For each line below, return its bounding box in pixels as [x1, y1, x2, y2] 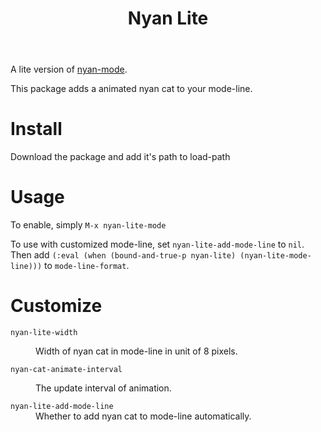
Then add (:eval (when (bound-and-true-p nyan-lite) [10, 249, 237, 261]
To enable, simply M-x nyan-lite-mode [10, 219, 167, 231]
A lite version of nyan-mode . [10, 63, 128, 76]
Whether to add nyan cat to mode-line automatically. [35, 410, 252, 422]
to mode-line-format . [44, 260, 130, 272]
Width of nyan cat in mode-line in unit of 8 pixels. [35, 345, 238, 357]
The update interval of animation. [35, 382, 172, 394]
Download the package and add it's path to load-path [10, 151, 231, 163]
